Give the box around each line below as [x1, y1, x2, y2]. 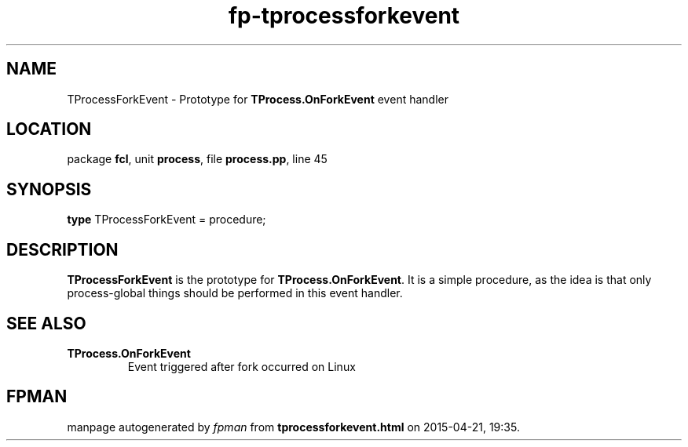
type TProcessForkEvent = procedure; [67, 213, 266, 227]
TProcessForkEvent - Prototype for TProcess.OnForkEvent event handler [67, 92, 448, 106]
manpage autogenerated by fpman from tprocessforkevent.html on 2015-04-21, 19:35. [67, 420, 520, 434]
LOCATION [6, 119, 92, 140]
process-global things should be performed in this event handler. [67, 286, 403, 300]
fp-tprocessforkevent [228, 2, 460, 29]
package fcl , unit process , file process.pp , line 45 [67, 152, 328, 166]
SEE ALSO [6, 313, 86, 333]
